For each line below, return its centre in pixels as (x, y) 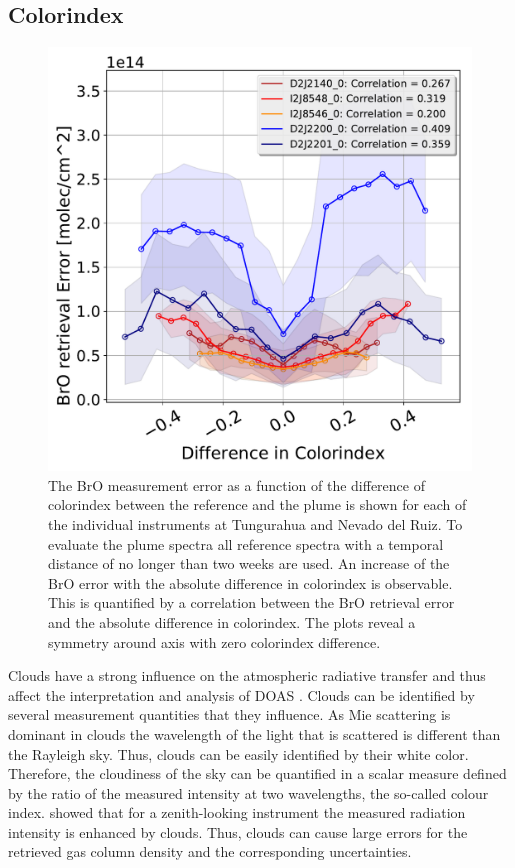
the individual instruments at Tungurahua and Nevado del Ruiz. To (255, 523)
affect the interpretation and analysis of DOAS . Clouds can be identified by (241, 694)
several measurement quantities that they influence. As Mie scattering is (229, 714)
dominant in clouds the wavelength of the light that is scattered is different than (254, 733)
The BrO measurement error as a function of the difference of (236, 484)
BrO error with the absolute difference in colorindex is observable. (250, 582)
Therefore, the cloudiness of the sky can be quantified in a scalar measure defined (257, 773)
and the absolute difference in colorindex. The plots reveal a (232, 621)
